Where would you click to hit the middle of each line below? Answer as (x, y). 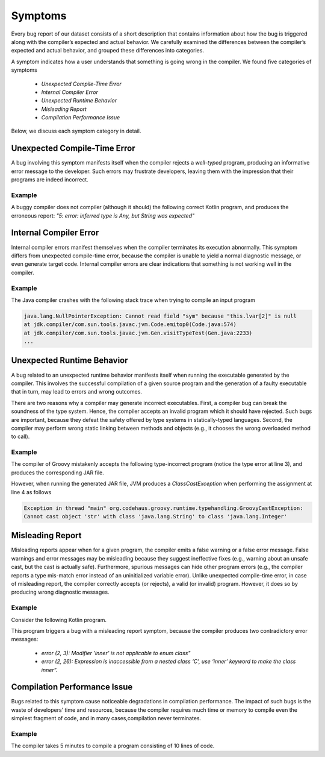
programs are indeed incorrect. (50, 180)
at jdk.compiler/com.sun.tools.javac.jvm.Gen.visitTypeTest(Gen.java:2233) (138, 333)
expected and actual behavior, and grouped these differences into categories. (108, 51)
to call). (20, 436)
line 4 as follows (31, 492)
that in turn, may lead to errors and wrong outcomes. (77, 392)
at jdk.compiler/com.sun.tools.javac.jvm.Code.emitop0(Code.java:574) (130, 325)
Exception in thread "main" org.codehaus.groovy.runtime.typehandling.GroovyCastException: (163, 508)
